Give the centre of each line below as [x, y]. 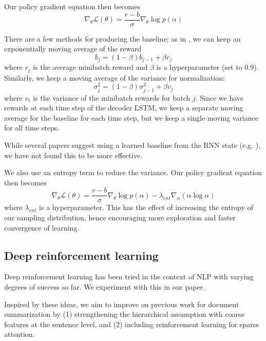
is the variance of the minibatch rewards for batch [112, 97]
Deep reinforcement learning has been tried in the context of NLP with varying [129, 277]
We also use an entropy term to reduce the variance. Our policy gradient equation [133, 172]
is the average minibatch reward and [90, 67]
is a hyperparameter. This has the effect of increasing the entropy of [146, 207]
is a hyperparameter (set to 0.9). [207, 67]
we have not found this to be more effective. [73, 155]
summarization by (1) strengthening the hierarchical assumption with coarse [124, 314]
